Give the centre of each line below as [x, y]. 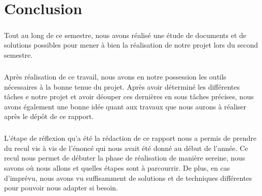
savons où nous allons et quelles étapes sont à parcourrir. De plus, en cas [117, 168]
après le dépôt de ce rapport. [49, 116]
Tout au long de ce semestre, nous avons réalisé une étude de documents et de [125, 35]
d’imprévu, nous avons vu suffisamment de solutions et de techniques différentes [128, 178]
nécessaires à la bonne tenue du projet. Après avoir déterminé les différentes [122, 86]
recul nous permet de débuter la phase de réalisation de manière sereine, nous [125, 158]
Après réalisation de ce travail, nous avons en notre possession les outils [115, 76]
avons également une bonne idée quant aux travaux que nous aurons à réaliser [125, 106]
